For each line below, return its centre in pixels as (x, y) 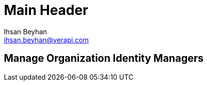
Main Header (46, 10)
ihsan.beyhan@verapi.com (47, 40)
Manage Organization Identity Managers (104, 58)
